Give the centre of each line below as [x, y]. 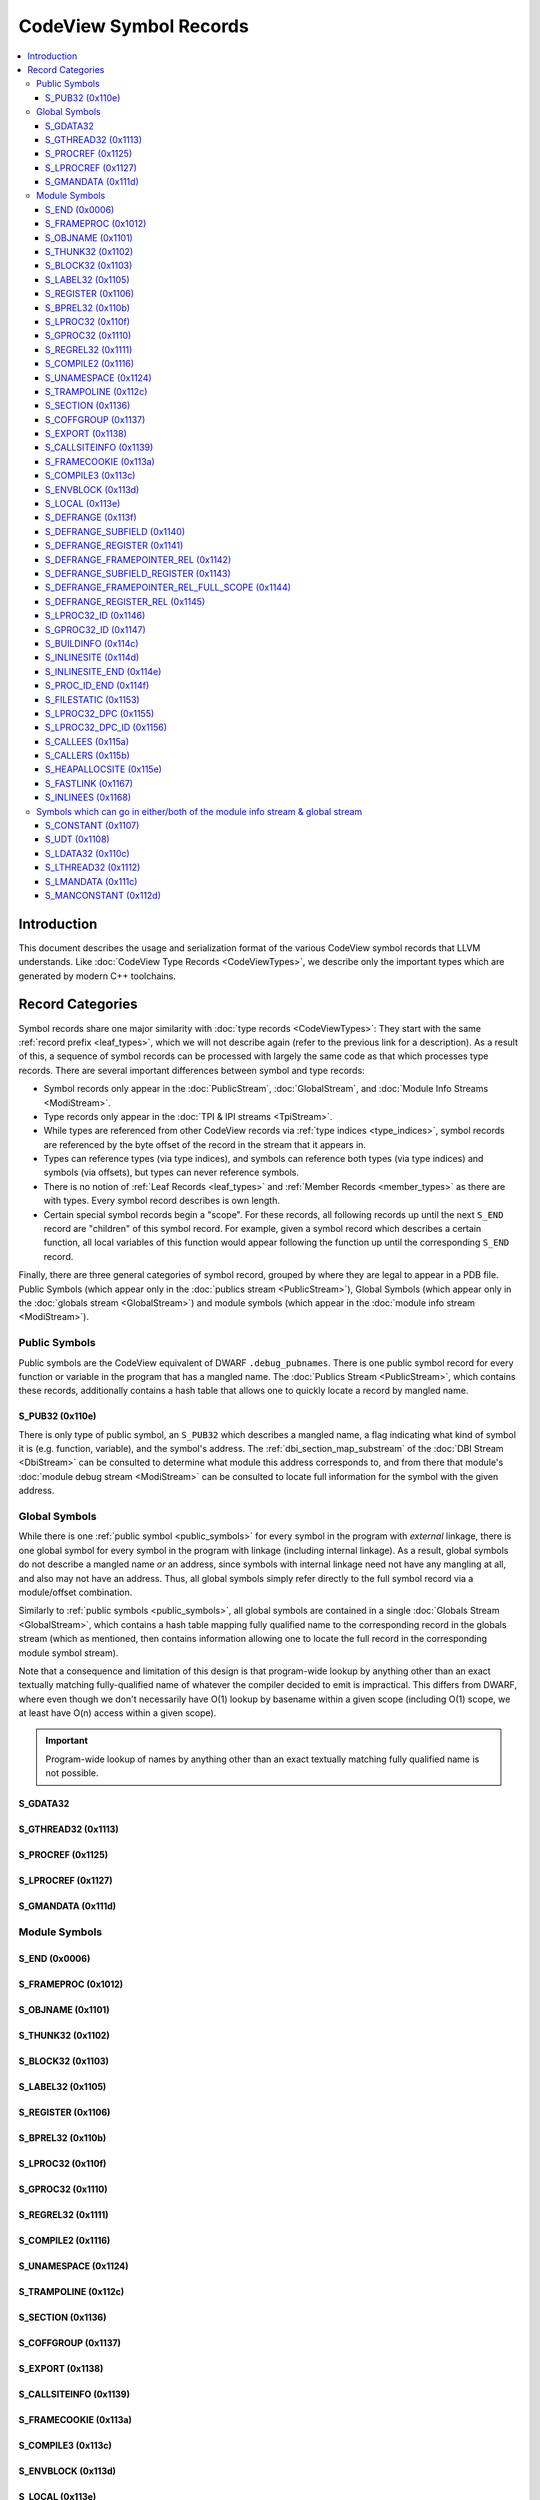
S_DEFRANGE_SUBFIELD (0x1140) [115, 531]
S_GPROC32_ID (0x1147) [96, 629]
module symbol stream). [68, 1652]
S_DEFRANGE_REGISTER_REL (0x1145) [125, 601]
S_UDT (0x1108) [77, 839]
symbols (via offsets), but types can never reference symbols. [171, 1172]
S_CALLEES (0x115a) [87, 741]
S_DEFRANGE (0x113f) [91, 517]
